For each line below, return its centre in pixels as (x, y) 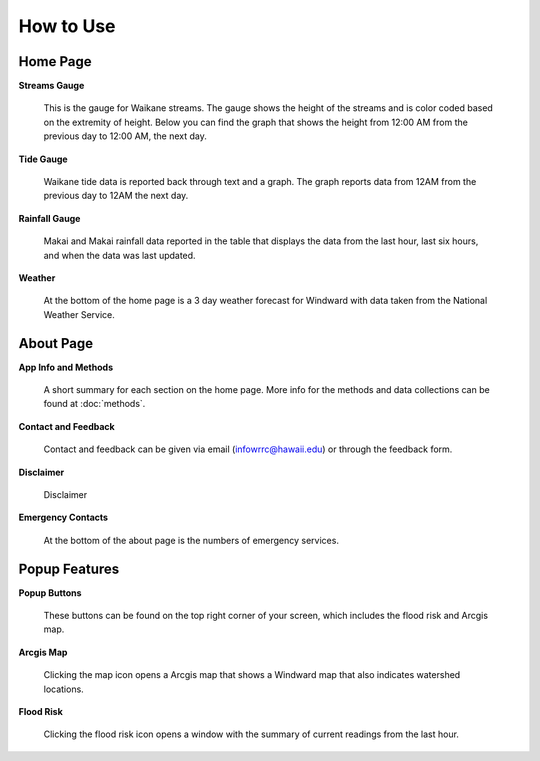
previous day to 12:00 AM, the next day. (125, 136)
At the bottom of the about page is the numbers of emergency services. (191, 540)
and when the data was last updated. (119, 255)
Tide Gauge (43, 159)
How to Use (67, 26)
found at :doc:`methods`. (94, 404)
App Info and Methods (66, 367)
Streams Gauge (51, 86)
